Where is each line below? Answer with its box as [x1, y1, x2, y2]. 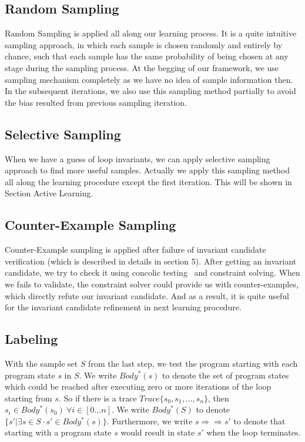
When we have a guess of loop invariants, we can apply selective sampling [5, 152, 270, 165]
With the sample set [5, 357, 78, 369]
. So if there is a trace [58, 391, 137, 404]
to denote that [233, 414, 286, 427]
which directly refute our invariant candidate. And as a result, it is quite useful [5, 289, 289, 302]
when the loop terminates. [206, 426, 301, 438]
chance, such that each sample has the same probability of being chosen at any [5, 50, 289, 62]
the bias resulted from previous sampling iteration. [5, 96, 187, 108]
